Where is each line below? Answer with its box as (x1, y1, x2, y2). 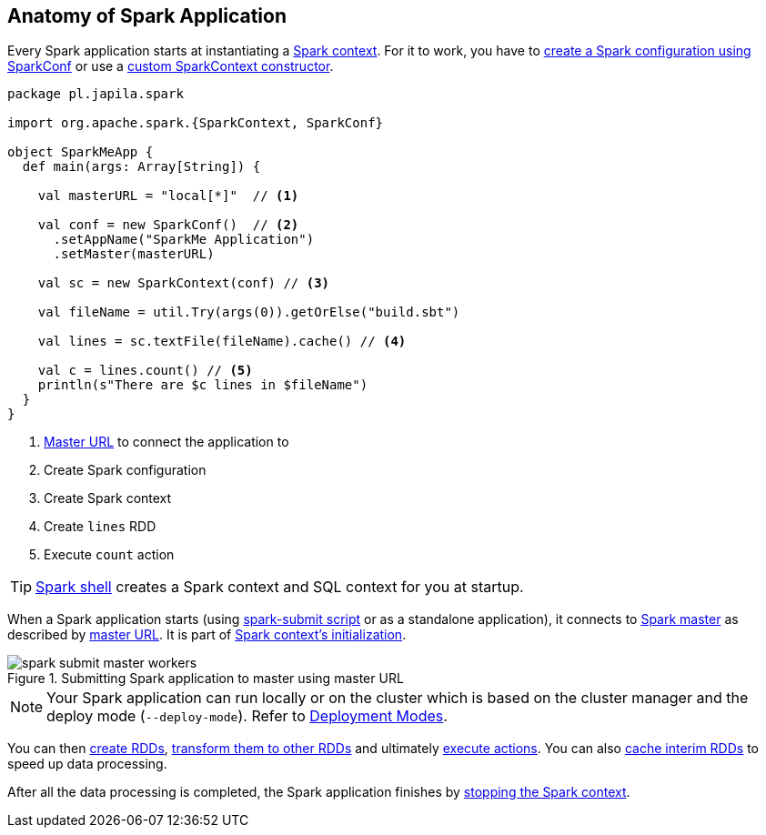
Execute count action (44, 547, 175, 563)
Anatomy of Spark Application (7, 5, 287, 27)
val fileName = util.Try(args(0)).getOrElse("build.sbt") (37, 305, 460, 320)
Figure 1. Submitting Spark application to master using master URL (7, 670, 404, 687)
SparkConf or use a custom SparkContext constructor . (7, 58, 334, 75)
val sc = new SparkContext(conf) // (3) (37, 276, 330, 291)
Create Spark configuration (44, 462, 207, 478)
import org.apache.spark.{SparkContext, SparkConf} (7, 116, 384, 131)
